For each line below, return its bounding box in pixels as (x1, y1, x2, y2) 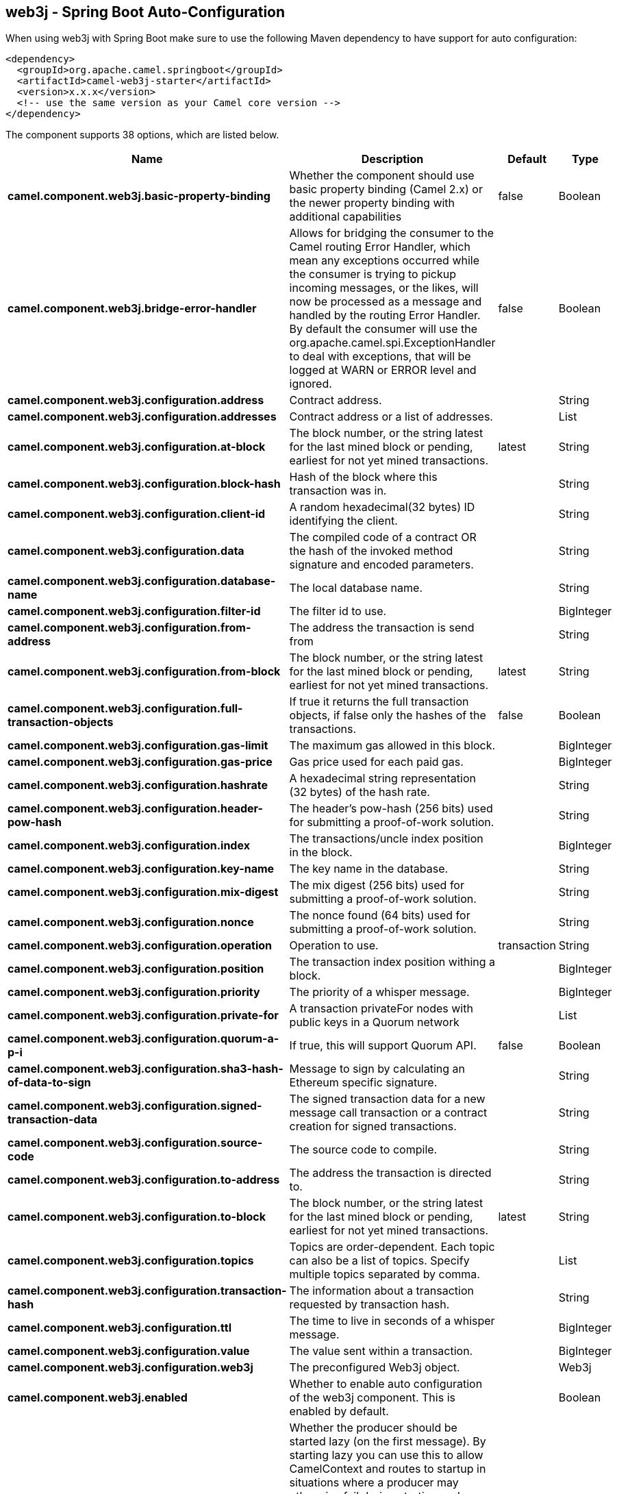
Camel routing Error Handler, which (289, 240, 470, 254)
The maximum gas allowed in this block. (289, 738, 496, 753)
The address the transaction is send (289, 621, 475, 635)
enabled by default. (289, 1404, 389, 1419)
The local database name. (289, 581, 423, 595)
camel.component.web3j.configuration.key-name (8, 862, 275, 876)
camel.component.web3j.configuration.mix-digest (8, 885, 279, 899)
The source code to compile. (289, 1143, 438, 1157)
